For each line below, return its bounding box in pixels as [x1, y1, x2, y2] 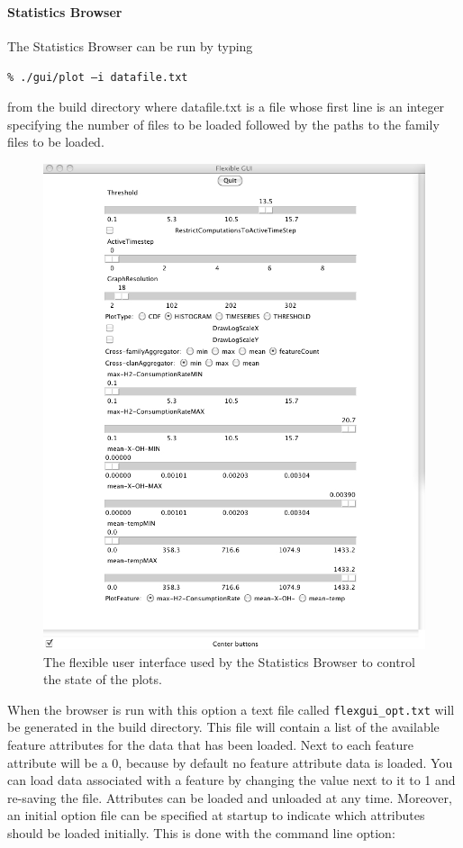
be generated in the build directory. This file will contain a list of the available [7, 717, 440, 736]
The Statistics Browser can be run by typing [7, 36, 253, 55]
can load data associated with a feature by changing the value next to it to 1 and [7, 771, 456, 789]
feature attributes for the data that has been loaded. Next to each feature [7, 735, 414, 753]
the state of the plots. [43, 670, 162, 689]
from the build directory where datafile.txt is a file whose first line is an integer [7, 97, 445, 116]
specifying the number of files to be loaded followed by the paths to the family [7, 114, 440, 133]
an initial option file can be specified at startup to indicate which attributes [7, 806, 425, 825]
